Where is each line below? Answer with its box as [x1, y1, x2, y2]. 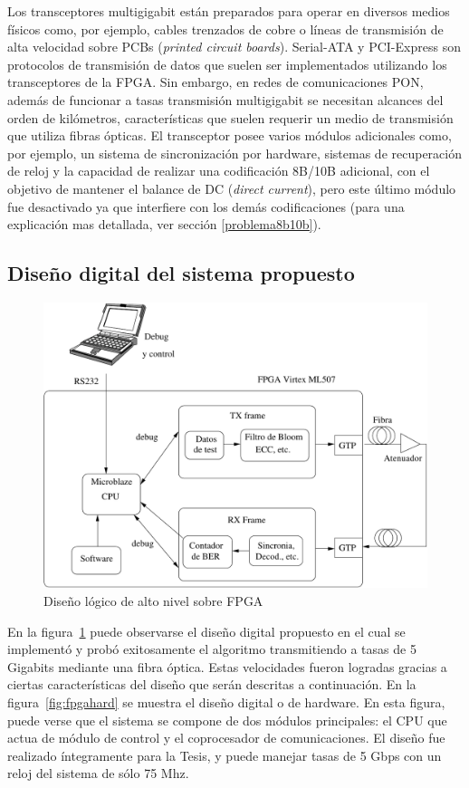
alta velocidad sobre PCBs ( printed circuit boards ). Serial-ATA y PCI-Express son [7, 37, 461, 56]
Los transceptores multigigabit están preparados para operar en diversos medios [7, 2, 450, 20]
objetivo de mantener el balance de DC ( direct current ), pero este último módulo [7, 178, 456, 197]
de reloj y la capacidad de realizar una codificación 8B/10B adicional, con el [7, 161, 430, 180]
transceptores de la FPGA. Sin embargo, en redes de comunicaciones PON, [7, 72, 424, 91]
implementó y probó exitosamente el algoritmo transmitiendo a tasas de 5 [7, 639, 416, 658]
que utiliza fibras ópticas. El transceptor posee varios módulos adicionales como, [7, 126, 452, 145]
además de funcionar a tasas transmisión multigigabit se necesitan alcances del [7, 90, 444, 109]
